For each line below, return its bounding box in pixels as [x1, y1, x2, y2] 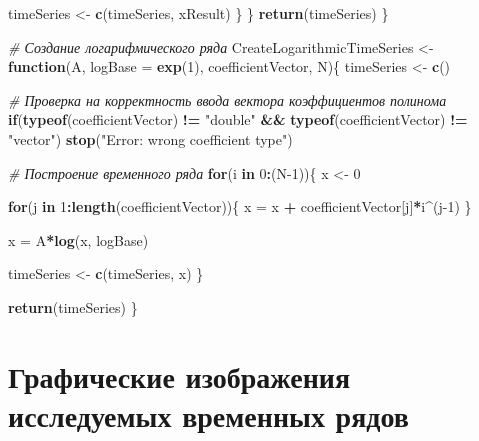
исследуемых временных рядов [8, 394, 409, 435]
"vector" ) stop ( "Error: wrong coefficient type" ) [8, 128, 293, 149]
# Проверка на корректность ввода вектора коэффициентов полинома [8, 89, 447, 110]
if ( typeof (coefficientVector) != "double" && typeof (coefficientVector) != [8, 109, 468, 130]
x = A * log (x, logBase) [8, 229, 149, 250]
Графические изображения [8, 355, 351, 396]
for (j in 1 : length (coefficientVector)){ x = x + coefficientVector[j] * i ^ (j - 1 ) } [8, 196, 472, 217]
